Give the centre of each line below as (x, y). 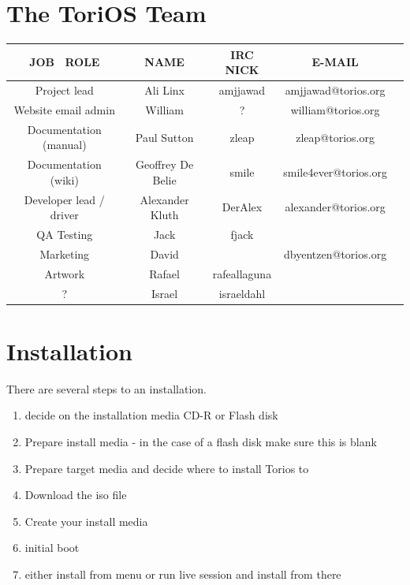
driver (64, 215)
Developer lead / (64, 199)
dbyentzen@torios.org (335, 253)
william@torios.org (335, 109)
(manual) (64, 145)
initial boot (52, 548)
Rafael (164, 273)
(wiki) (64, 179)
